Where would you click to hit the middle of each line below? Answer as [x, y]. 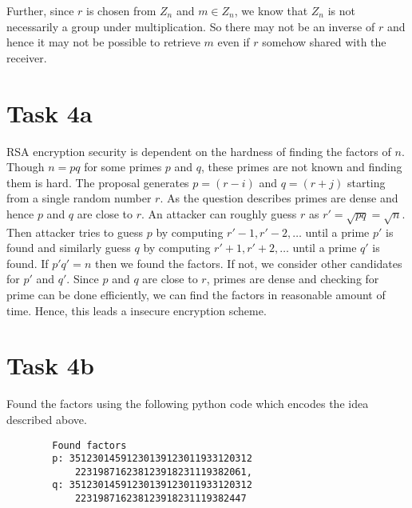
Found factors [89, 445]
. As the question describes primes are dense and [279, 198]
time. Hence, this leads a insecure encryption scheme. [137, 310]
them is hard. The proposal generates [98, 182]
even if [234, 42]
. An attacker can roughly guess [219, 213]
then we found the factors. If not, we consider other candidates [248, 263]
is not [341, 10]
